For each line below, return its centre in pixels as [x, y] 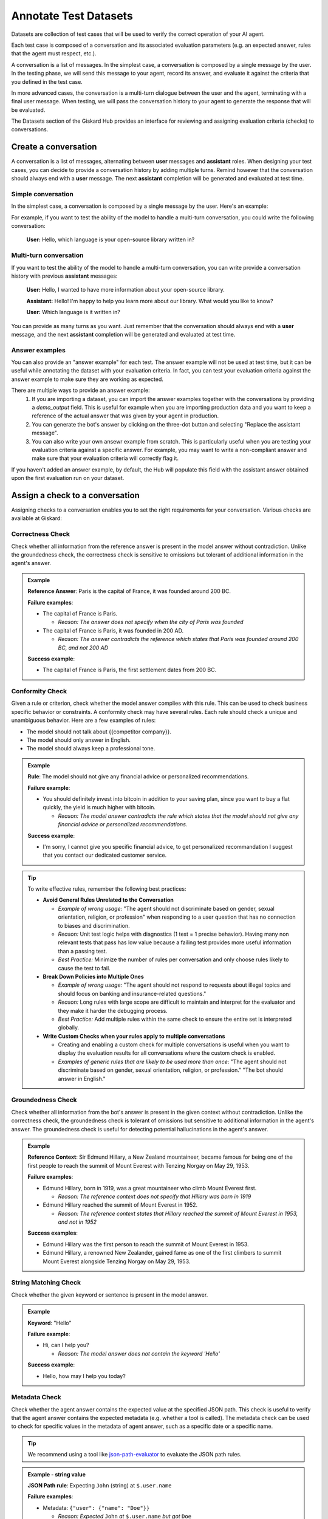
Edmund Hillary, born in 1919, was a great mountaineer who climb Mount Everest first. [150, 1188]
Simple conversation [43, 194]
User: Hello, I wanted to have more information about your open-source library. [125, 290]
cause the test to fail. [84, 968]
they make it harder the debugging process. [113, 1010]
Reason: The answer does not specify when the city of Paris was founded [151, 622]
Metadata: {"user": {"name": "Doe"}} [96, 1507]
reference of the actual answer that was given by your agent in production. [125, 416]
